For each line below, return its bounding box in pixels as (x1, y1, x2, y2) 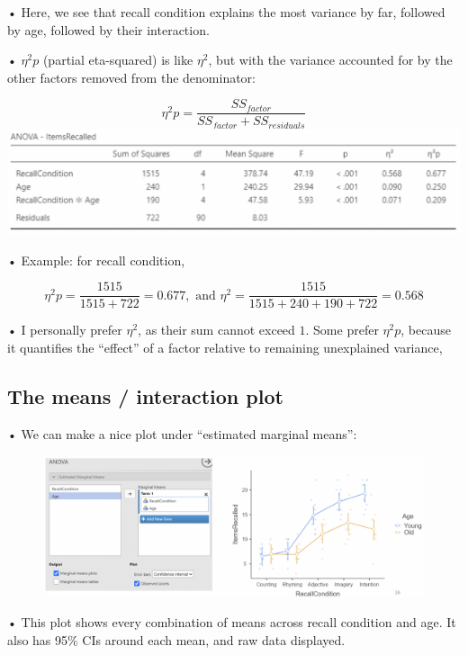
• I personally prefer (7, 320, 122, 339)
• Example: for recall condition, (7, 250, 185, 269)
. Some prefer (305, 320, 379, 339)
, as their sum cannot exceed (138, 320, 295, 339)
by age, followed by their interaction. (7, 20, 210, 39)
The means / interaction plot (7, 381, 283, 409)
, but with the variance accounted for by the (208, 50, 453, 69)
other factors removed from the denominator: (7, 67, 256, 86)
